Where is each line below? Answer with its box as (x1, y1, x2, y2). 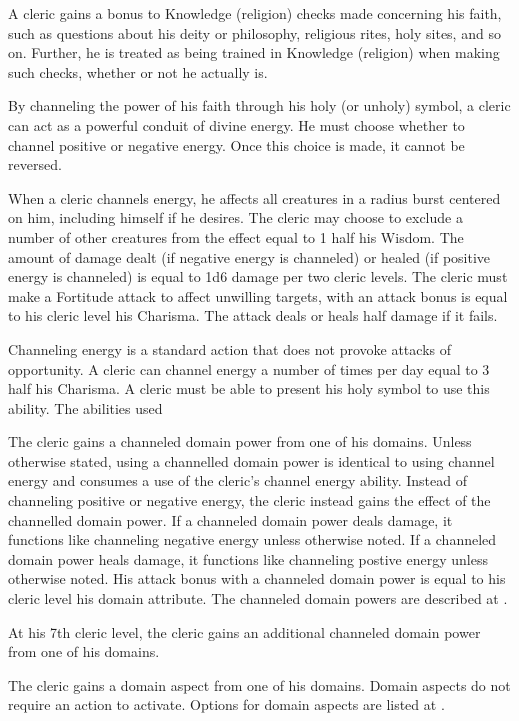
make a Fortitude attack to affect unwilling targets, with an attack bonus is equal (8, 285, 508, 306)
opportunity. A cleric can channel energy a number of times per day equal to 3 (8, 358, 490, 379)
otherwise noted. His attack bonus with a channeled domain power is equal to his (8, 568, 506, 589)
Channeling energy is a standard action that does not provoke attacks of (8, 338, 451, 359)
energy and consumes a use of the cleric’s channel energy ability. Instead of (8, 470, 467, 491)
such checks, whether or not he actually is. (8, 61, 268, 82)
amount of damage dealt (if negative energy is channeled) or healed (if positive (8, 246, 491, 267)
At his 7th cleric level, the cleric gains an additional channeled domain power (8, 621, 481, 642)
